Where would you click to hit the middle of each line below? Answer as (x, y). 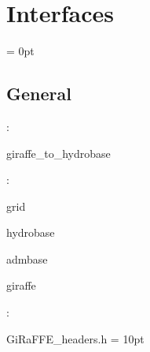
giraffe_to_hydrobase (59, 153)
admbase (27, 258)
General (39, 94)
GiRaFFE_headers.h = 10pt (75, 338)
